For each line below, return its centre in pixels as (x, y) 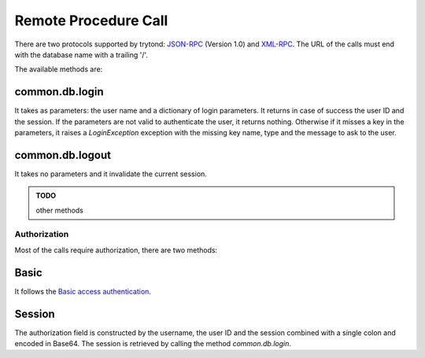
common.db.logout (63, 155)
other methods (60, 210)
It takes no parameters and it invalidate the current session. (111, 174)
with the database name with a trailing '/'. (81, 54)
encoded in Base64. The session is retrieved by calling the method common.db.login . (153, 344)
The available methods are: (59, 69)
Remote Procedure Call (91, 20)
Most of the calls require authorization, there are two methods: (116, 250)
